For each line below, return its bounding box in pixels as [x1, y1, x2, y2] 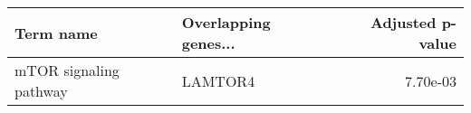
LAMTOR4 [181, 70, 255, 91]
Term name [14, 22, 98, 43]
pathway [14, 80, 68, 101]
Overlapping [181, 12, 271, 33]
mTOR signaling [14, 60, 120, 80]
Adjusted [370, 12, 437, 33]
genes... [181, 33, 235, 53]
